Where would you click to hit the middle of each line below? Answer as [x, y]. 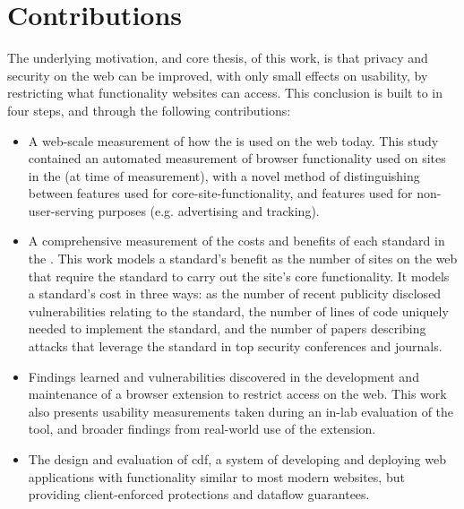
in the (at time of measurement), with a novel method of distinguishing [224, 175]
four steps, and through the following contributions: [149, 110]
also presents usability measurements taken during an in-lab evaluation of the [241, 411]
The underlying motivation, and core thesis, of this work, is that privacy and [218, 58]
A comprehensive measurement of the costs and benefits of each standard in [236, 241]
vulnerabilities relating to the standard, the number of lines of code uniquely [238, 311]
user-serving [61, 210]
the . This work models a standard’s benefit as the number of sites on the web [243, 259]
